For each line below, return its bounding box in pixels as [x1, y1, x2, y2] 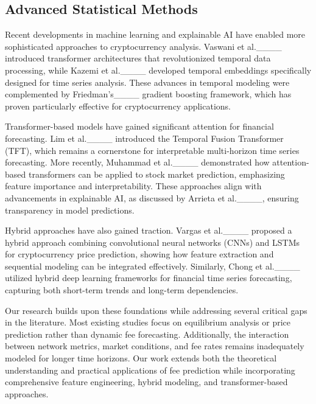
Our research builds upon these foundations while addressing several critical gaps [5, 304, 307, 316]
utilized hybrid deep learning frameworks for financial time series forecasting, [5, 271, 292, 284]
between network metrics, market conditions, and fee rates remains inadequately [5, 340, 304, 352]
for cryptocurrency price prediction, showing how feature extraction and [5, 248, 274, 260]
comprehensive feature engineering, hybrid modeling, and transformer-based [5, 375, 288, 388]
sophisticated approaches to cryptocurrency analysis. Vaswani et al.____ [5, 40, 282, 52]
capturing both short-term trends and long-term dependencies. [5, 284, 239, 296]
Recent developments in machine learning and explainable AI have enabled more [5, 28, 306, 41]
